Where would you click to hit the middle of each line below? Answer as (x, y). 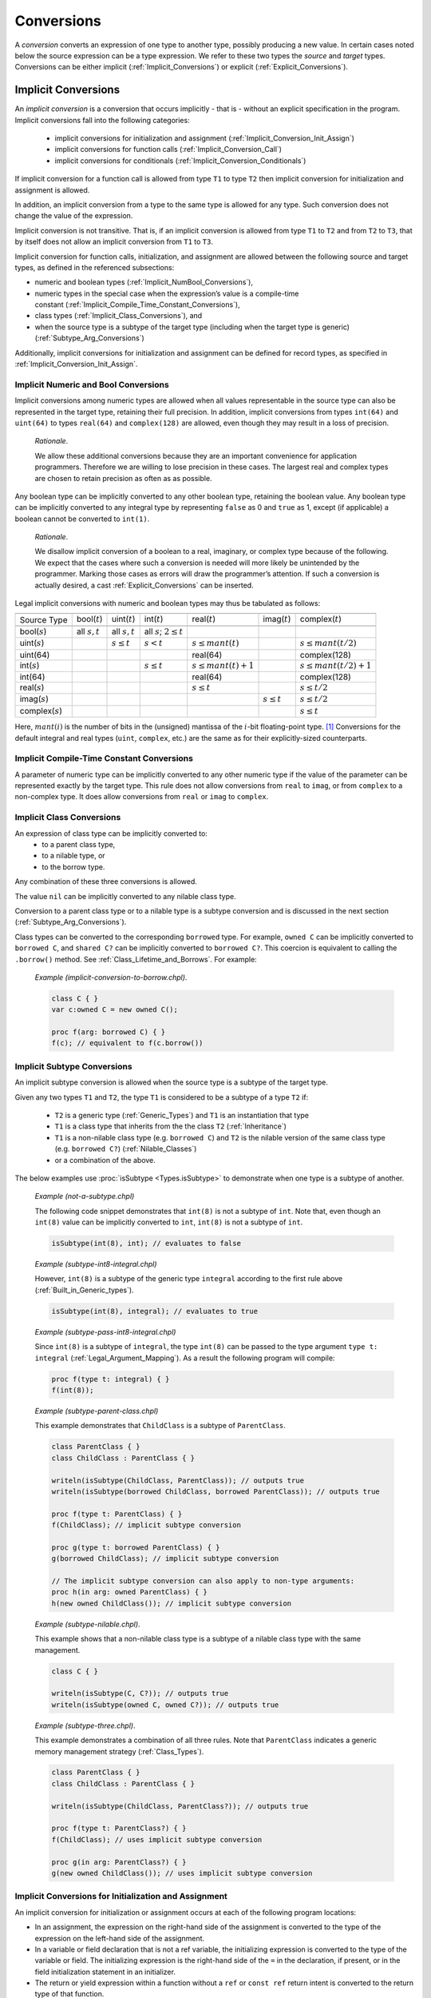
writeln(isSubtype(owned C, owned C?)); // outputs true (165, 1705)
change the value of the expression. (74, 216)
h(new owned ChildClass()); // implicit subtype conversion (172, 1603)
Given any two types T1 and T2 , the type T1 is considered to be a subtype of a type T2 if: (162, 1097)
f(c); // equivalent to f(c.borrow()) (127, 1043)
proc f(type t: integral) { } (111, 1379)
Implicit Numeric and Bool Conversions (92, 384)
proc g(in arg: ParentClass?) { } (119, 1862)
